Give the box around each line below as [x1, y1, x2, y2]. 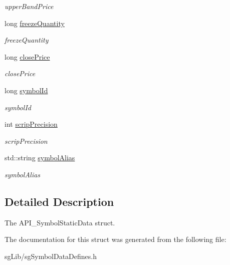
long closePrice [5, 51, 50, 62]
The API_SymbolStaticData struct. [5, 217, 115, 227]
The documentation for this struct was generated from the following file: [5, 234, 226, 244]
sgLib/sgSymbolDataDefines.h [5, 250, 97, 261]
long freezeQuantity [5, 18, 65, 28]
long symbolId [5, 85, 48, 95]
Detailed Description [5, 193, 114, 209]
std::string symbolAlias [5, 152, 75, 163]
